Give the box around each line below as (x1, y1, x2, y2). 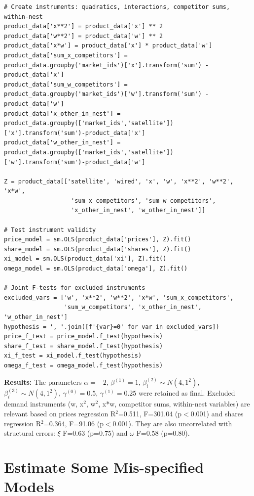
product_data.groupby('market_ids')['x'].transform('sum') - (4, 61, 209, 69)
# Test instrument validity (4, 226, 96, 233)
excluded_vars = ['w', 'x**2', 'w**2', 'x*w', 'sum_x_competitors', (4, 294, 234, 301)
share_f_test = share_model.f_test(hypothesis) (4, 342, 163, 350)
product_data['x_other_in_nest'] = (4, 110, 121, 117)
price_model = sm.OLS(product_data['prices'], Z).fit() (4, 236, 191, 243)
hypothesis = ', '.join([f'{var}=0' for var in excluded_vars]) (4, 323, 219, 330)
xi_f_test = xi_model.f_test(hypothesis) (4, 352, 142, 360)
